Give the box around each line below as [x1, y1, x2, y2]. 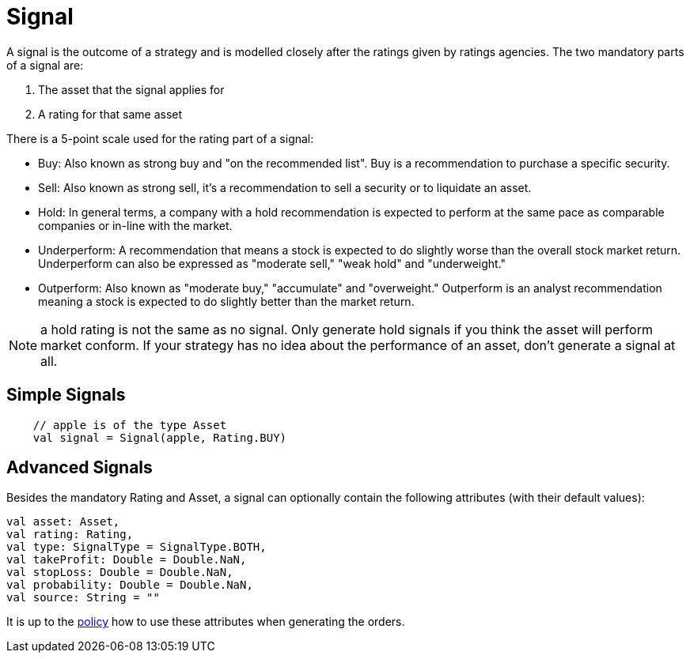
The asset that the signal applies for [38, 82, 225, 96]
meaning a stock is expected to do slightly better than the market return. [38, 294, 415, 308]
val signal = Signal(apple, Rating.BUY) [32, 431, 287, 444]
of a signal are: [6, 58, 84, 72]
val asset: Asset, [6, 515, 120, 529]
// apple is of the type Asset [32, 418, 227, 431]
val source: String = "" [6, 591, 160, 604]
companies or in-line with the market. [38, 218, 233, 232]
